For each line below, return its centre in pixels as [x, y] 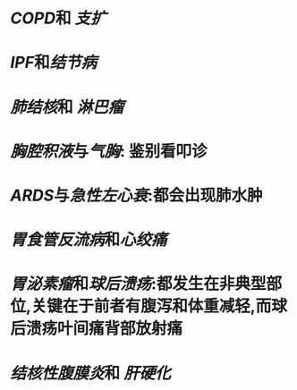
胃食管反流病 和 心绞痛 [89, 240]
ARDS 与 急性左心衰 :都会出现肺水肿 [136, 195]
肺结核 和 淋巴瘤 [67, 107]
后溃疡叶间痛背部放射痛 [97, 329]
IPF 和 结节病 [54, 63]
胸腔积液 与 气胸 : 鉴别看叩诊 [109, 151]
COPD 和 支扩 [58, 18]
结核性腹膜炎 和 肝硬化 [90, 373]
